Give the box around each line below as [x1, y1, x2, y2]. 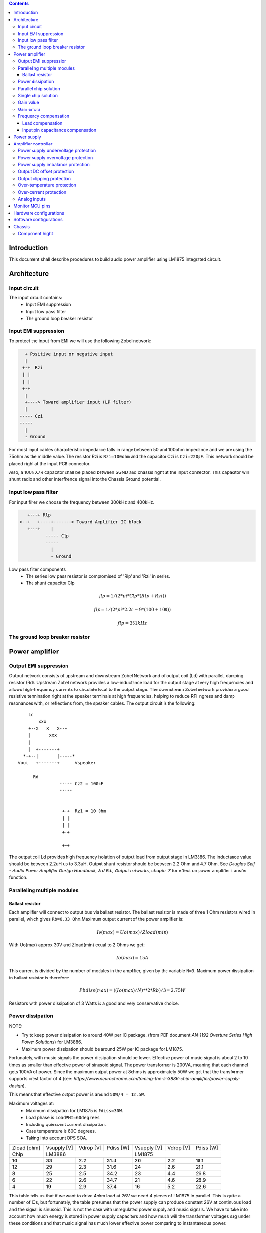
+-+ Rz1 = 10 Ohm [62, 808, 106, 814]
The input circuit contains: [9, 294, 63, 300]
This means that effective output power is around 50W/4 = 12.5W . [9, 1091, 145, 1097]
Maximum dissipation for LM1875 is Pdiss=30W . [26, 1107, 123, 1113]
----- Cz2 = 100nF [59, 781, 104, 786]
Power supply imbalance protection [18, 161, 90, 167]
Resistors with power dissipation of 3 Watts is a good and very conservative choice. [9, 1000, 179, 1006]
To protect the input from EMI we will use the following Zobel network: [9, 338, 152, 344]
